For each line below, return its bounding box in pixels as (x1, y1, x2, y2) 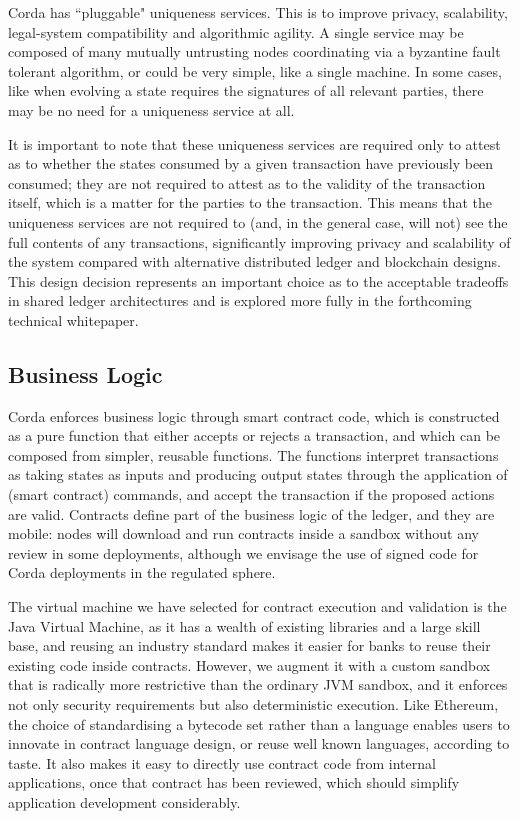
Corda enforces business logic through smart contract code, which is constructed (8, 405, 500, 426)
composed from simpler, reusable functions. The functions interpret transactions (8, 444, 499, 465)
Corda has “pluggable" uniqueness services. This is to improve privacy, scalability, (8, 2, 508, 22)
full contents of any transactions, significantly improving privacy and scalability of (8, 231, 511, 252)
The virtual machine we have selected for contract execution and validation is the (8, 596, 507, 617)
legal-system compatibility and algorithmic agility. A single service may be (8, 21, 464, 42)
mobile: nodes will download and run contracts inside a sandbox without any (8, 523, 479, 544)
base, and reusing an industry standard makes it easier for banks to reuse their (8, 635, 491, 656)
